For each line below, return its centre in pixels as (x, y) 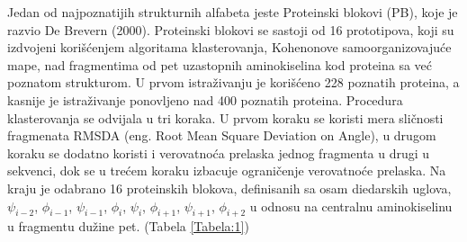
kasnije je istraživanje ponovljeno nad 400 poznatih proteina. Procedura (205, 99)
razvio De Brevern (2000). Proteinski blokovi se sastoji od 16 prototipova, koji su (231, 29)
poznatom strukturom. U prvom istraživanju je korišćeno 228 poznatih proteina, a (233, 82)
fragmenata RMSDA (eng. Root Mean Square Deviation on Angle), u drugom (222, 135)
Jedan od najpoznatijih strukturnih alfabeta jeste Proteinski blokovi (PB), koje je (233, 12)
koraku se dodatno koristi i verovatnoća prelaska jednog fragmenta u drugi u (219, 152)
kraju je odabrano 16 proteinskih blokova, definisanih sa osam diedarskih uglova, (229, 188)
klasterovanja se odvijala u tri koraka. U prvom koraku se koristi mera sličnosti (225, 117)
